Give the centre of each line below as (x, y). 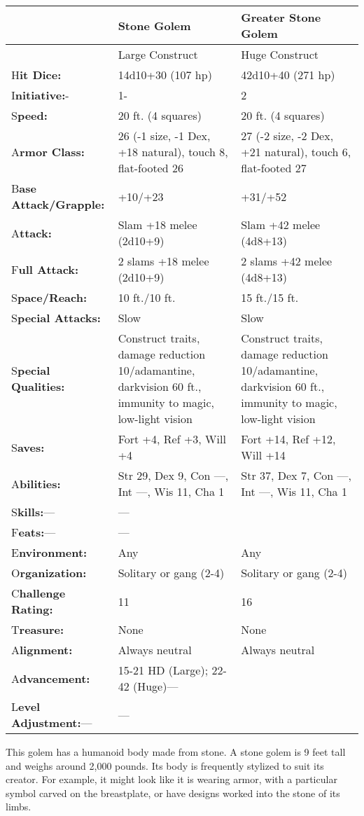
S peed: (29, 115)
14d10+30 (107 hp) (165, 75)
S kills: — (33, 512)
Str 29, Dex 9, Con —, (173, 475)
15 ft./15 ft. (270, 297)
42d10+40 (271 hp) (288, 75)
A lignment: (42, 650)
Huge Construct (280, 54)
